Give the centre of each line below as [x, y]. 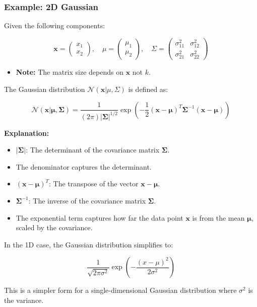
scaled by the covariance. [54, 227]
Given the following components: [55, 25]
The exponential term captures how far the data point [100, 217]
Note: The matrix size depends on [70, 72]
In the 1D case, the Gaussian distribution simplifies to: [89, 244]
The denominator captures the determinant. [84, 166]
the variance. [24, 300]
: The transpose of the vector [94, 184]
